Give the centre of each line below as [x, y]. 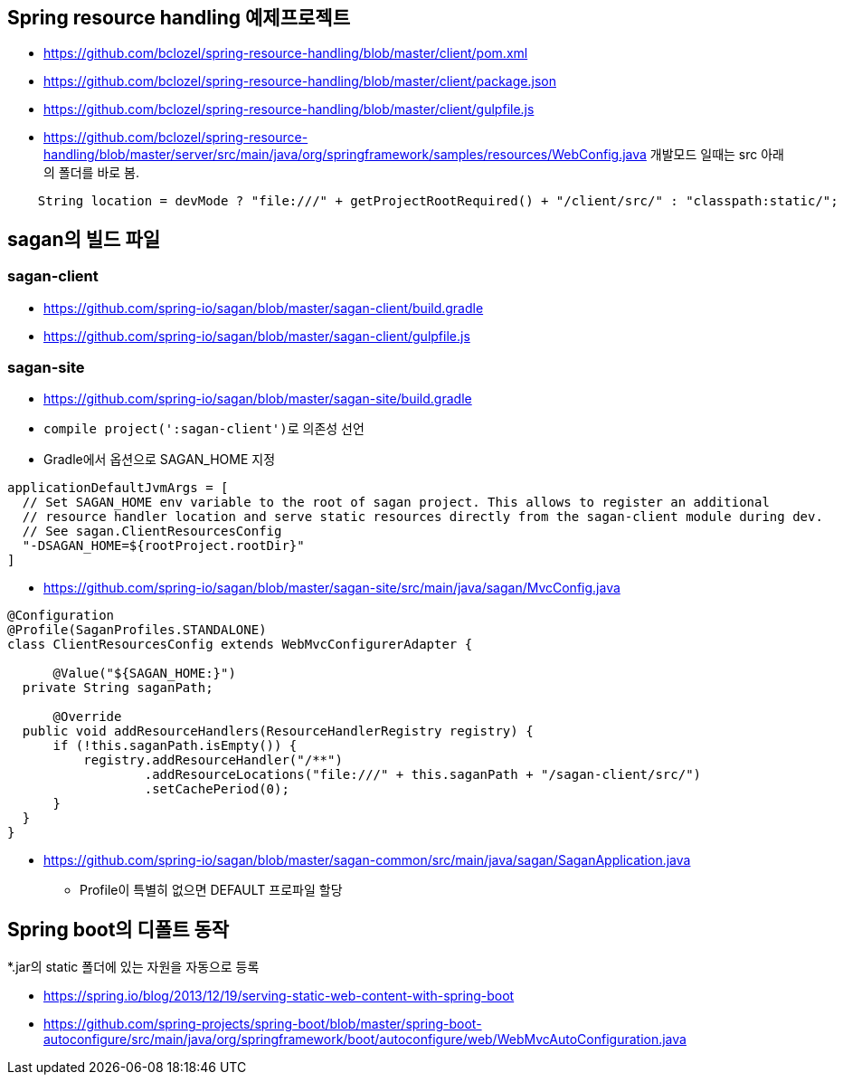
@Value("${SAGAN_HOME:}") [144, 674]
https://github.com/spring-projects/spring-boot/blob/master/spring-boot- [263, 1024]
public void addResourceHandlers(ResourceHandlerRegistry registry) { [278, 731]
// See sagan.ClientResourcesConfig [152, 532]
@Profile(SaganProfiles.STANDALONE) [137, 630]
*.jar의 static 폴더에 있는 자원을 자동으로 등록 [133, 967]
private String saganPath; [118, 688]
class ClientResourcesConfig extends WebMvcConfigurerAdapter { [240, 645]
